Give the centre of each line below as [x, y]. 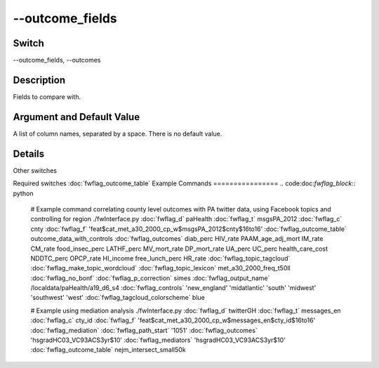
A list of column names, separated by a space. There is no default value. [118, 133]
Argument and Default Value [77, 117]
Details [29, 153]
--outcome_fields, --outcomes [57, 60]
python [23, 193]
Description [39, 80]
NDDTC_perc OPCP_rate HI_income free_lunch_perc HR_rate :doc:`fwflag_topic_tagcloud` [160, 258]
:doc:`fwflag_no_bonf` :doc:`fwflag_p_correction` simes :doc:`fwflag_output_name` [150, 278]
